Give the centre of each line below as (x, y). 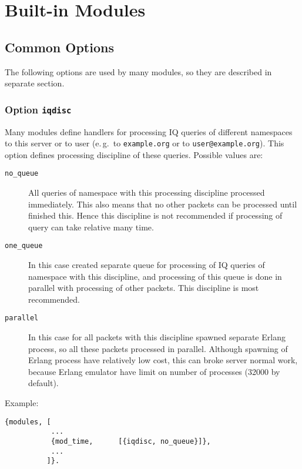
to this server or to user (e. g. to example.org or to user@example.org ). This (145, 143)
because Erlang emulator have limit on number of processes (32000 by (154, 371)
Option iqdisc (38, 109)
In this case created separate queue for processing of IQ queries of (147, 265)
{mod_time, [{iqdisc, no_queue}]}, (131, 441)
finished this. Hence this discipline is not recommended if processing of (155, 215)
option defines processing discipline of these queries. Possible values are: (134, 154)
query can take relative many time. (91, 227)
